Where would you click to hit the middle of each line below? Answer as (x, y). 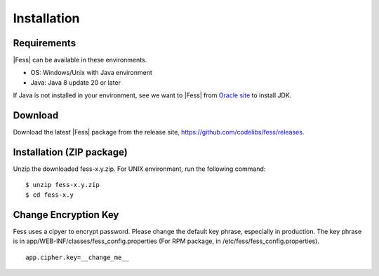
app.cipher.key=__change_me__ (78, 257)
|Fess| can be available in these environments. (80, 60)
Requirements (45, 43)
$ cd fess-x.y (49, 195)
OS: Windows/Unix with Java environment (91, 73)
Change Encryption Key (66, 215)
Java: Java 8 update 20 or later (75, 82)
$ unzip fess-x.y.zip (62, 185)
